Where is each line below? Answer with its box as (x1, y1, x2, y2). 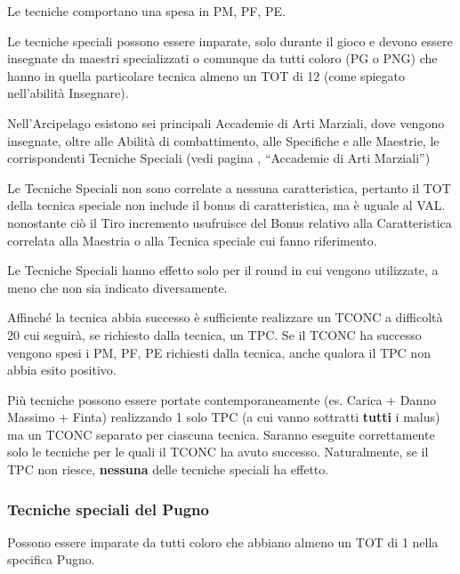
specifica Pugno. (7, 550, 95, 569)
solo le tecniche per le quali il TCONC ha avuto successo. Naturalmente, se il (7, 442, 429, 461)
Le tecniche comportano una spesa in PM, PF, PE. (7, 2, 286, 20)
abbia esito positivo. (7, 360, 117, 379)
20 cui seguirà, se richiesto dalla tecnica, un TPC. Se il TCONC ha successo (7, 325, 422, 344)
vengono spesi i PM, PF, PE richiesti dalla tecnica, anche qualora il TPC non (7, 343, 431, 361)
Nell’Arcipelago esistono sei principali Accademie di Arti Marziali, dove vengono (7, 113, 445, 132)
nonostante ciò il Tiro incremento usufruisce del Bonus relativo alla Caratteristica (7, 213, 452, 231)
